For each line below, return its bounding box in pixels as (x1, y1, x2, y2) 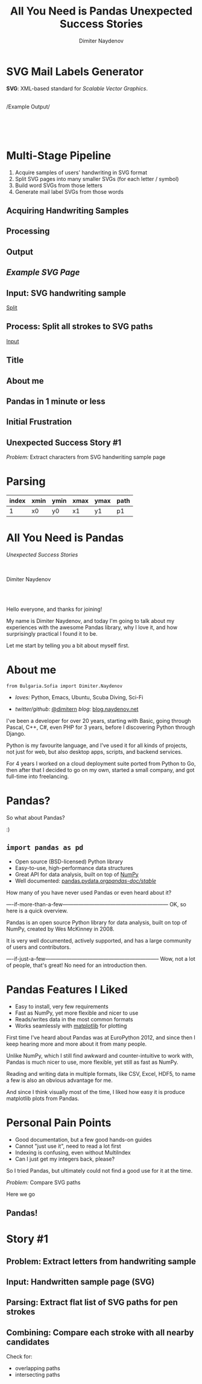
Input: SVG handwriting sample (6, 288, 127, 298)
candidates (6, 1337, 49, 1347)
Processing (6, 226, 50, 237)
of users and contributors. (6, 943, 71, 951)
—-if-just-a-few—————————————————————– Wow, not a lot (6, 955, 196, 962)
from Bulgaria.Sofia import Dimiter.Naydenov (6, 683, 122, 689)
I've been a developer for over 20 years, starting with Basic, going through (6, 717, 191, 724)
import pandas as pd (6, 843, 84, 852)
